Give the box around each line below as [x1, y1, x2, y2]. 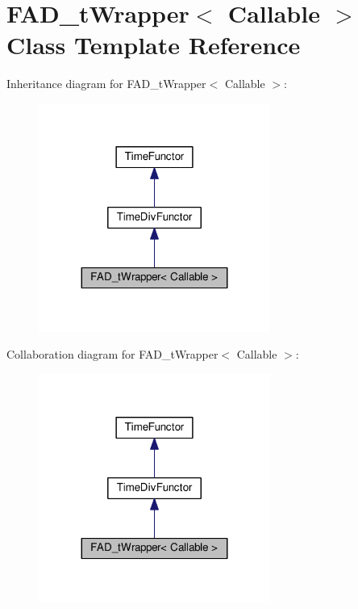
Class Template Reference [6, 28, 301, 61]
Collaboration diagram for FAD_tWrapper [6, 346, 219, 363]
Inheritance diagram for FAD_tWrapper [6, 75, 206, 92]
